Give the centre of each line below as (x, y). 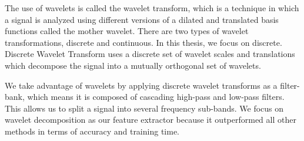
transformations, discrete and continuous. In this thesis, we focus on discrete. (143, 42)
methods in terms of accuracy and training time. (92, 131)
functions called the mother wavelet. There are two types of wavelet (127, 31)
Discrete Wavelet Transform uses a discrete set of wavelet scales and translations (150, 54)
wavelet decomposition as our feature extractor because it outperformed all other (151, 120)
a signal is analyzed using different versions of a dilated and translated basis (142, 19)
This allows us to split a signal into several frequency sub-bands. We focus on (144, 108)
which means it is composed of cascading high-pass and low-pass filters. (156, 97)
